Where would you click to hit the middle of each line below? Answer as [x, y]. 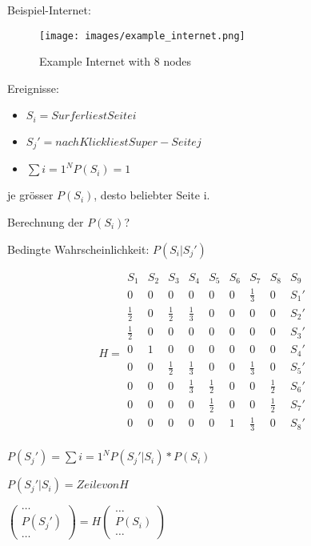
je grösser [30, 195]
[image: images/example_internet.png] [142, 36]
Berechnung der [46, 221]
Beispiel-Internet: [49, 10]
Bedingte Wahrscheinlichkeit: [78, 249]
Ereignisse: [33, 88]
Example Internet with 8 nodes [116, 61]
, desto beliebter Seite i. [152, 195]
